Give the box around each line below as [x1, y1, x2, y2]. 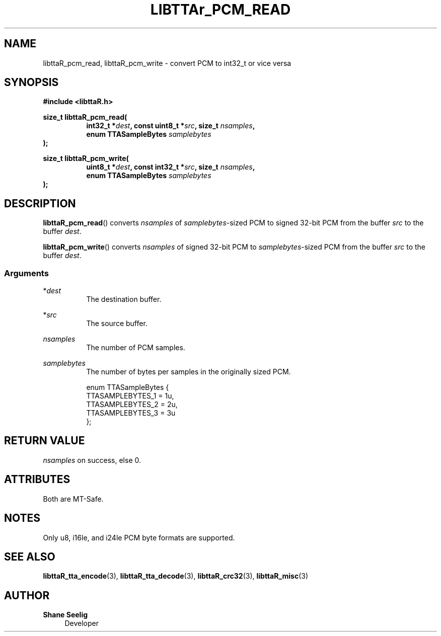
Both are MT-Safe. [43, 494, 104, 503]
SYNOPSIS [4, 76, 59, 89]
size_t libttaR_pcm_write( [43, 154, 129, 163]
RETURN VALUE [4, 434, 85, 447]
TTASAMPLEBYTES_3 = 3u [86, 409, 176, 418]
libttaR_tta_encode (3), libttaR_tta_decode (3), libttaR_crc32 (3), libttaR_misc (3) [43, 572, 309, 581]
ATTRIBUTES [4, 473, 70, 486]
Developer [64, 619, 99, 628]
